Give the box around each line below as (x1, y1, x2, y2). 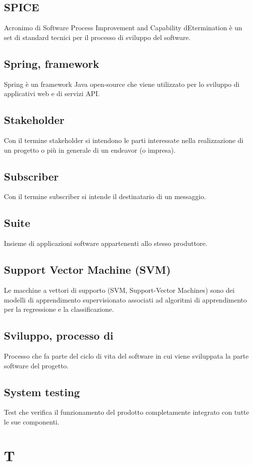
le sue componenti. (4, 416, 59, 426)
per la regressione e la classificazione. (4, 304, 114, 314)
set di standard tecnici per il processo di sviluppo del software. (4, 32, 191, 42)
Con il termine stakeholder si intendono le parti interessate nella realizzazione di (4, 135, 244, 145)
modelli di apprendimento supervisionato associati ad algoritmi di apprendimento (4, 294, 247, 304)
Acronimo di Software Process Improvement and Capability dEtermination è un (4, 22, 242, 33)
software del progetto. (4, 360, 69, 370)
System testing (4, 384, 80, 399)
